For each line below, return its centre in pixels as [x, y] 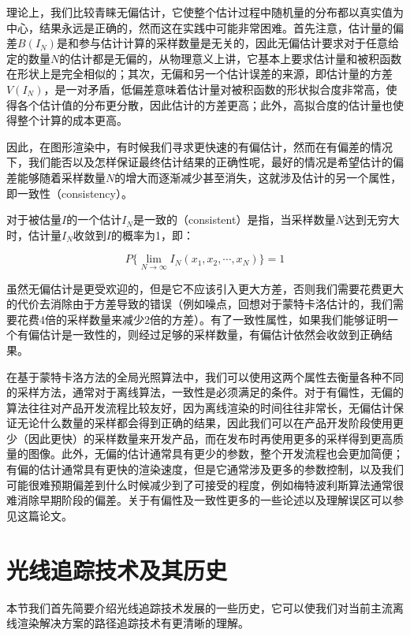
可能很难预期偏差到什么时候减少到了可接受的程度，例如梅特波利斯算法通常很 [205, 484]
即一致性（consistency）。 [69, 193]
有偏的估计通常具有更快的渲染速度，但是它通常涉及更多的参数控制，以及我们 [205, 469]
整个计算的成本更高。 [72, 120]
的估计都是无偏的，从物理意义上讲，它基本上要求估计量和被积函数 [231, 58]
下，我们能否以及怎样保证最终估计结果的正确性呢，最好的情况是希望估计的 [199, 162]
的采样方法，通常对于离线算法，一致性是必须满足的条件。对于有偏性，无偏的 [205, 392]
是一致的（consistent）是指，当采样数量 [235, 219]
